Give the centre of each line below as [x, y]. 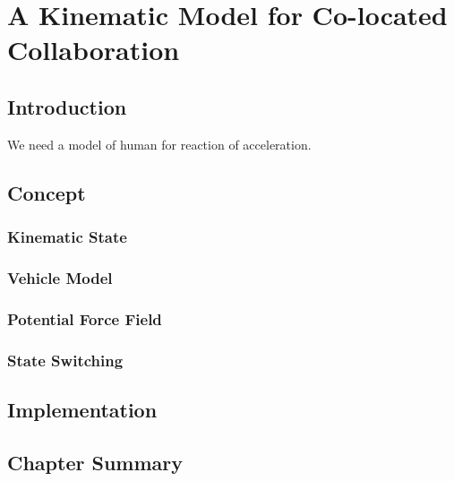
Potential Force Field [85, 318]
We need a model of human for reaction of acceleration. [159, 144]
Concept [47, 192]
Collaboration [94, 50]
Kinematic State [67, 237]
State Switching [65, 360]
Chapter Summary [95, 462]
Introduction [67, 106]
